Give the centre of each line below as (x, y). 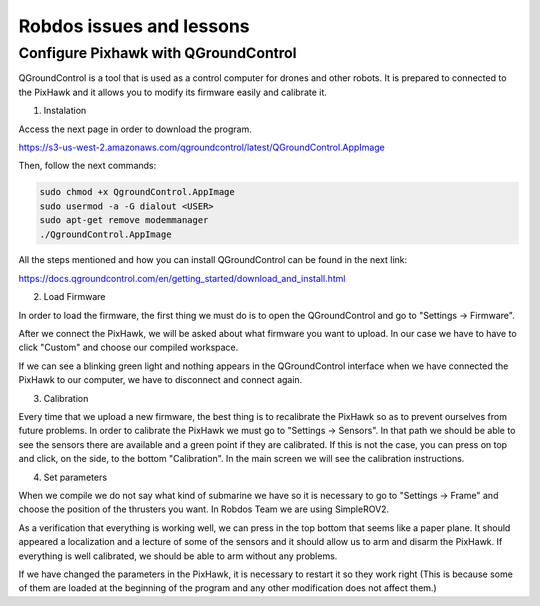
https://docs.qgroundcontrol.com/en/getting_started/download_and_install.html (182, 278)
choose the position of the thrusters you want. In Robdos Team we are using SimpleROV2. (204, 509)
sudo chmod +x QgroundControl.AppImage (137, 192)
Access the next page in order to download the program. (135, 129)
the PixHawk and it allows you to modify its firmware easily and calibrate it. (172, 92)
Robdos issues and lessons (134, 26)
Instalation (65, 111)
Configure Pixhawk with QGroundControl (157, 53)
